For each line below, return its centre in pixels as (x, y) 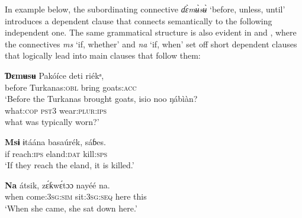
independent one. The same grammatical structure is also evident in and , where (151, 32)
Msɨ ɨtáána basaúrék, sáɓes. (55, 141)
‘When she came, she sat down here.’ (71, 208)
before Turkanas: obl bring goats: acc (71, 87)
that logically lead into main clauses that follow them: (103, 55)
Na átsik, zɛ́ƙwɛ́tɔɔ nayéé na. (57, 185)
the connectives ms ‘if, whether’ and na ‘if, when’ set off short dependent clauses (151, 44)
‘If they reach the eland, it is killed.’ (70, 165)
